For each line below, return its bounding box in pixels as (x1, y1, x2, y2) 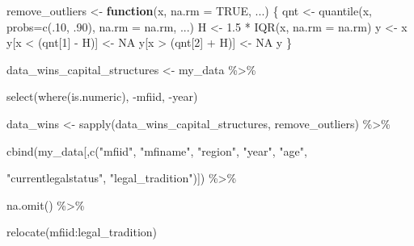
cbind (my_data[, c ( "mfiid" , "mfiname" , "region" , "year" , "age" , (6, 142, 307, 159)
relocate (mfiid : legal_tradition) (6, 223, 158, 240)
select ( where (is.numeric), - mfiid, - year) (6, 88, 198, 105)
